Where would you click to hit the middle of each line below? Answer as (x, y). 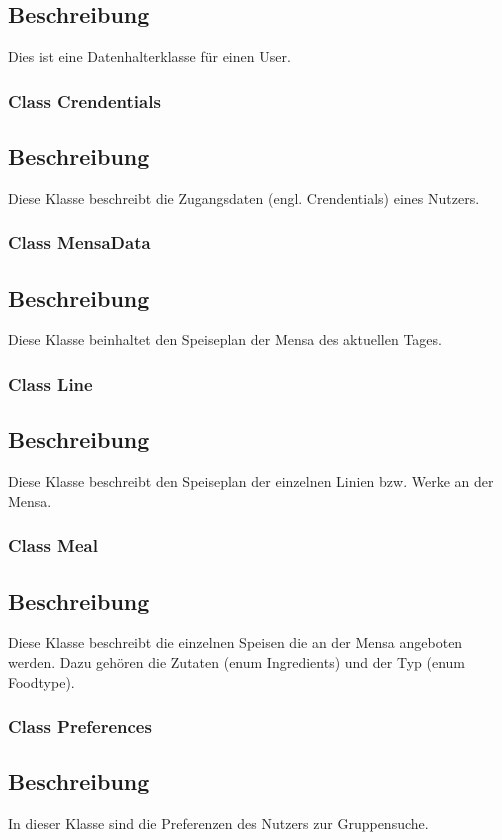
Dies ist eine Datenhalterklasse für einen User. (149, 56)
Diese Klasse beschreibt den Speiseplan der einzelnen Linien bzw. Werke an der (251, 481)
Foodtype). (41, 681)
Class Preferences (80, 726)
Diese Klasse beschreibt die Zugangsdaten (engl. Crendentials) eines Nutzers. (244, 197)
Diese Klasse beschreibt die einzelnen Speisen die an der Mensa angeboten (235, 642)
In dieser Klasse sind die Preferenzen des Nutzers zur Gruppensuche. (218, 823)
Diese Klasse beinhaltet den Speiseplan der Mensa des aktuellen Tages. (225, 339)
